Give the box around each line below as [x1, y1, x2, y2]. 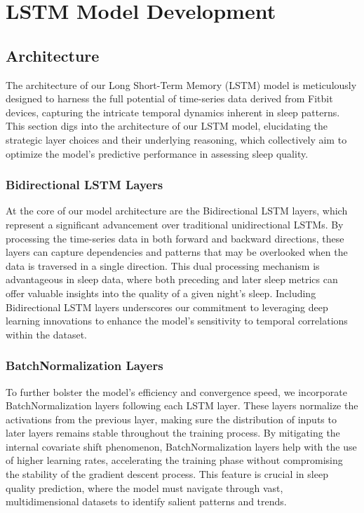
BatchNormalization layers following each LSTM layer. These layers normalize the [6, 398, 358, 413]
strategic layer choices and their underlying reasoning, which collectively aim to [6, 132, 347, 146]
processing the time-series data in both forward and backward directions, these [6, 231, 344, 245]
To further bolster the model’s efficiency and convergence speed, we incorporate [6, 384, 347, 399]
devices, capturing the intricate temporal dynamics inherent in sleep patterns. [6, 104, 340, 119]
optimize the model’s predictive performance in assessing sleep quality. [6, 146, 309, 160]
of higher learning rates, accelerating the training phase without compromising [6, 453, 343, 467]
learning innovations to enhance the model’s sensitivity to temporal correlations [6, 313, 348, 328]
